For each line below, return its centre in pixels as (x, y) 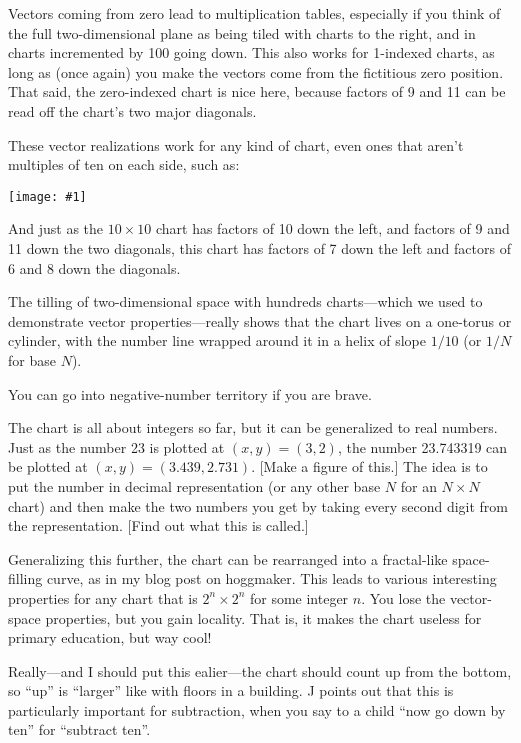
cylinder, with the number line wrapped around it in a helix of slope (217, 340)
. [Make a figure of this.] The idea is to (369, 466)
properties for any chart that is (103, 597)
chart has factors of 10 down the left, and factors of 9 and (332, 228)
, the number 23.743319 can (422, 446)
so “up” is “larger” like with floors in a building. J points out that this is (231, 690)
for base (32, 359)
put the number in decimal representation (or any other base (194, 485)
